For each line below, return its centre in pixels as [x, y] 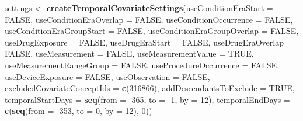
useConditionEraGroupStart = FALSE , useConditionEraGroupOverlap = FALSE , [152, 31]
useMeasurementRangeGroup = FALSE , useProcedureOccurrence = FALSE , [142, 65]
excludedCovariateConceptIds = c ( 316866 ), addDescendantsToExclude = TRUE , [150, 88]
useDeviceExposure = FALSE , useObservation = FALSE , [107, 76]
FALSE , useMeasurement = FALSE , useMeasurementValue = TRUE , [129, 53]
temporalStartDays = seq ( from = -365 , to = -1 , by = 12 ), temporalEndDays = [147, 99]
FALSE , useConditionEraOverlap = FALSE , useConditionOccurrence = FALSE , [149, 19]
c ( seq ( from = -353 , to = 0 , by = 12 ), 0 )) [79, 111]
